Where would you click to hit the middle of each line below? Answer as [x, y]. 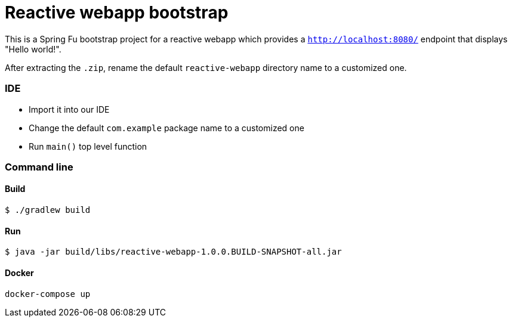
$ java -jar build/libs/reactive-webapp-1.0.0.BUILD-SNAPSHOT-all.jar [173, 252]
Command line [39, 167]
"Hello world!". [33, 49]
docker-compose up [48, 294]
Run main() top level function [88, 146]
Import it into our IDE [69, 109]
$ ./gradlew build [48, 210]
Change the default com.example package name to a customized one [166, 128]
